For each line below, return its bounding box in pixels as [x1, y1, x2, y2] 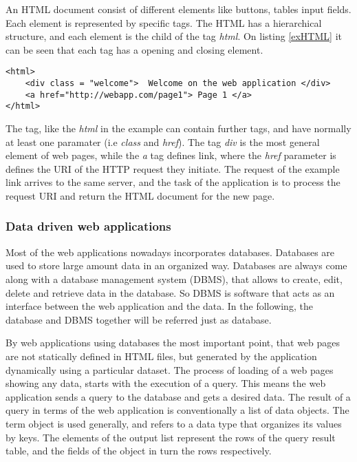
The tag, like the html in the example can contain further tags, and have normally [6, 121, 351, 135]
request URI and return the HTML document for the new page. [6, 188, 275, 202]
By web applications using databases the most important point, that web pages [6, 335, 340, 350]
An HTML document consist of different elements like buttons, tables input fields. [6, 2, 351, 16]
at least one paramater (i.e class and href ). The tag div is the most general [6, 134, 320, 149]
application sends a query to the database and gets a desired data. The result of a [6, 389, 351, 403]
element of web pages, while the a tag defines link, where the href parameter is [6, 148, 336, 162]
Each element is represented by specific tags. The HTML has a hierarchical [6, 15, 322, 30]
